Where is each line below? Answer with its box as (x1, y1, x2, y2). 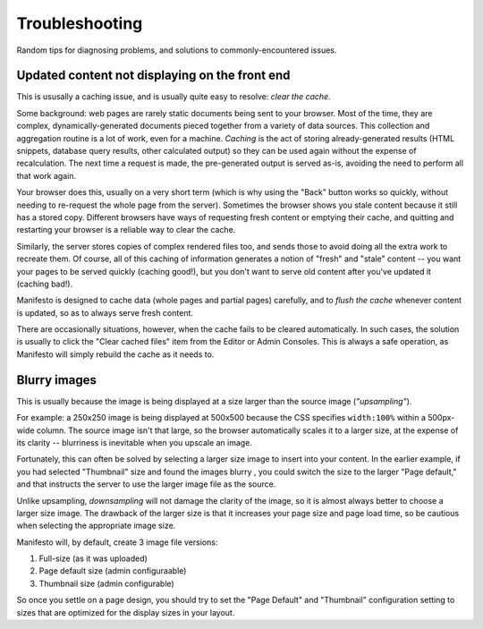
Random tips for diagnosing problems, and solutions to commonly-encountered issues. (16, 45, 337, 55)
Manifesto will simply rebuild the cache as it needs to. (16, 349, 215, 360)
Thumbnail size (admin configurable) (38, 578, 174, 589)
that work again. (16, 170, 76, 181)
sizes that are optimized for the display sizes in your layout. (16, 607, 235, 617)
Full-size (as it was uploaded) (38, 553, 148, 564)
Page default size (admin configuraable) (38, 565, 187, 576)
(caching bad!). (16, 278, 73, 289)
